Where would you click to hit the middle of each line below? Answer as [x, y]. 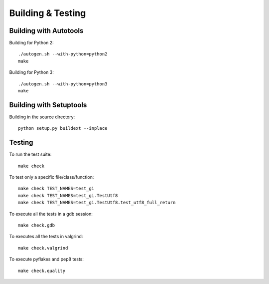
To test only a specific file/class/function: [52, 177]
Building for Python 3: [32, 72]
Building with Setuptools [48, 105]
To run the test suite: [30, 154]
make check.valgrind [43, 248]
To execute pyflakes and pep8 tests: [47, 259]
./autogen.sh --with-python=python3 [63, 84]
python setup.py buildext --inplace [63, 128]
